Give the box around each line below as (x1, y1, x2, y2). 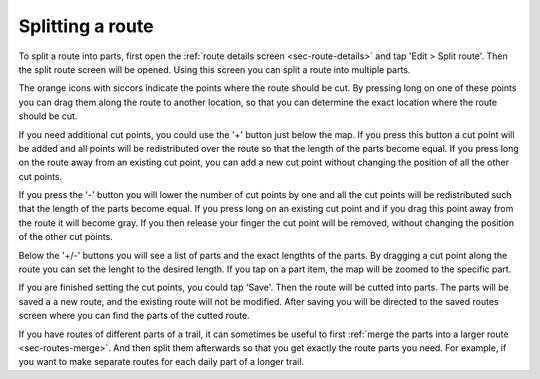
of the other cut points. (18, 231, 114, 243)
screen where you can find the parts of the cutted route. (18, 310, 250, 322)
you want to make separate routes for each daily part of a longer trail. (18, 356, 305, 368)
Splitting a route (18, 15, 154, 37)
